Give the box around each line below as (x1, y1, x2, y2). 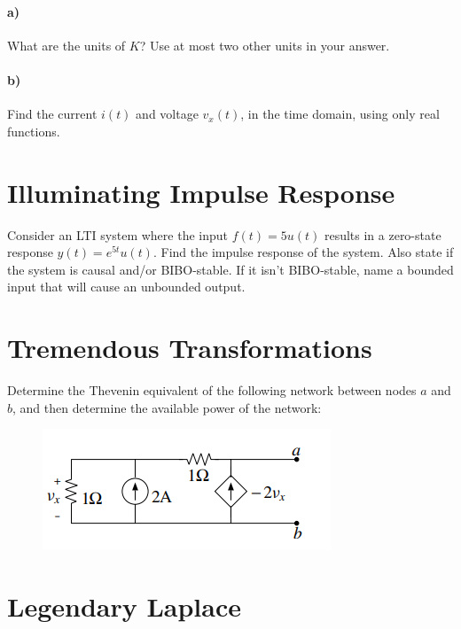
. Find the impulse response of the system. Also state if (152, 243, 454, 261)
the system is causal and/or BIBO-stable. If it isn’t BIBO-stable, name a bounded (7, 260, 454, 278)
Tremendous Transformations (7, 330, 372, 366)
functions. (7, 121, 60, 140)
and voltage (136, 105, 199, 123)
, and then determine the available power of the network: (12, 398, 322, 416)
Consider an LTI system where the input (7, 225, 228, 244)
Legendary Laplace (7, 587, 241, 624)
